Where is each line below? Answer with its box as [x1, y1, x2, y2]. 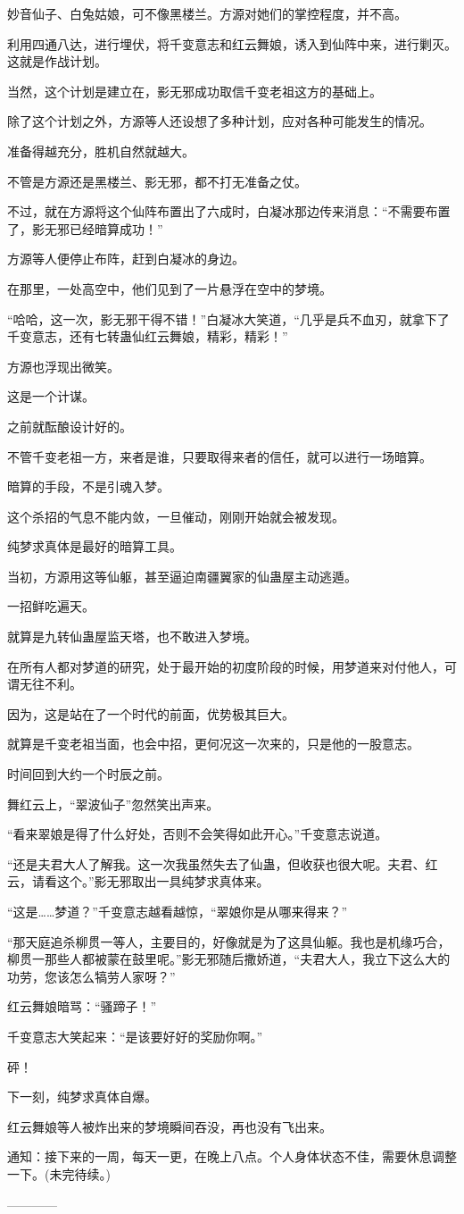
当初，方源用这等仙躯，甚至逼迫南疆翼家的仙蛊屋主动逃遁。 [7, 566, 357, 585]
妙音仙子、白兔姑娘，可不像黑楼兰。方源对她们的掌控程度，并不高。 [7, 4, 407, 22]
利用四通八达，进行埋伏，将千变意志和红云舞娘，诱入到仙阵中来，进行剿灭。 [7, 34, 457, 53]
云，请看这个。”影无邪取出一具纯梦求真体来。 [7, 872, 269, 891]
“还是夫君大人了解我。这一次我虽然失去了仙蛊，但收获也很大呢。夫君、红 [7, 854, 438, 873]
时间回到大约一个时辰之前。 [7, 765, 170, 783]
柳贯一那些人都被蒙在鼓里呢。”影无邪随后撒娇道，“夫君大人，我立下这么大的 [7, 950, 451, 968]
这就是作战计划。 [7, 52, 107, 71]
